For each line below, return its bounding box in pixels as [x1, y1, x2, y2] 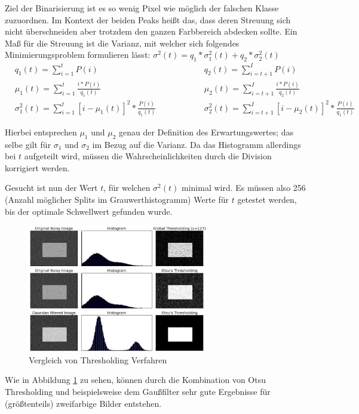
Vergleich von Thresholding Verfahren [29, 353, 167, 366]
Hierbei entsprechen [5, 125, 77, 138]
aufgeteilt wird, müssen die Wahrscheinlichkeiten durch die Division [24, 150, 272, 162]
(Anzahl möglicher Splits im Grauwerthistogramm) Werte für [5, 193, 229, 205]
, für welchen [103, 181, 151, 194]
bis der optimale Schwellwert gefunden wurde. [5, 205, 173, 217]
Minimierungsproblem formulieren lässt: [5, 48, 151, 61]
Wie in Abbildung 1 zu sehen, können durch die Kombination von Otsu [5, 373, 266, 386]
